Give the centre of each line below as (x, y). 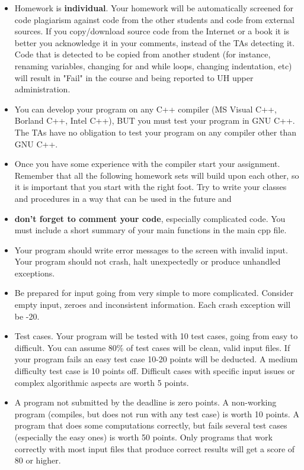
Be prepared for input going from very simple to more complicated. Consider (154, 293)
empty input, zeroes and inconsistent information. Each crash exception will (153, 305)
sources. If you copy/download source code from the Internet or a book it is (152, 31)
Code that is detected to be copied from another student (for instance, (143, 54)
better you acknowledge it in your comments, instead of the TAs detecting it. (155, 42)
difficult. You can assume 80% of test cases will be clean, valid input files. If (152, 347)
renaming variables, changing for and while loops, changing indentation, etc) (153, 65)
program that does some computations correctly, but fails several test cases (151, 425)
